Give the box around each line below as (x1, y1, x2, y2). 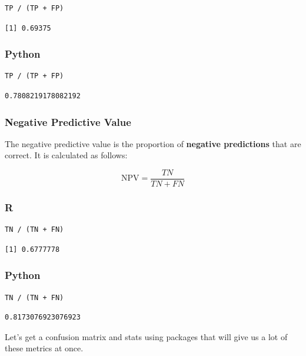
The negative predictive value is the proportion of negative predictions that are (5, 137, 301, 149)
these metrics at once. (5, 342, 84, 354)
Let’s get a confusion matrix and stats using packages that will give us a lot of (5, 330, 288, 342)
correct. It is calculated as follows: (5, 149, 128, 161)
